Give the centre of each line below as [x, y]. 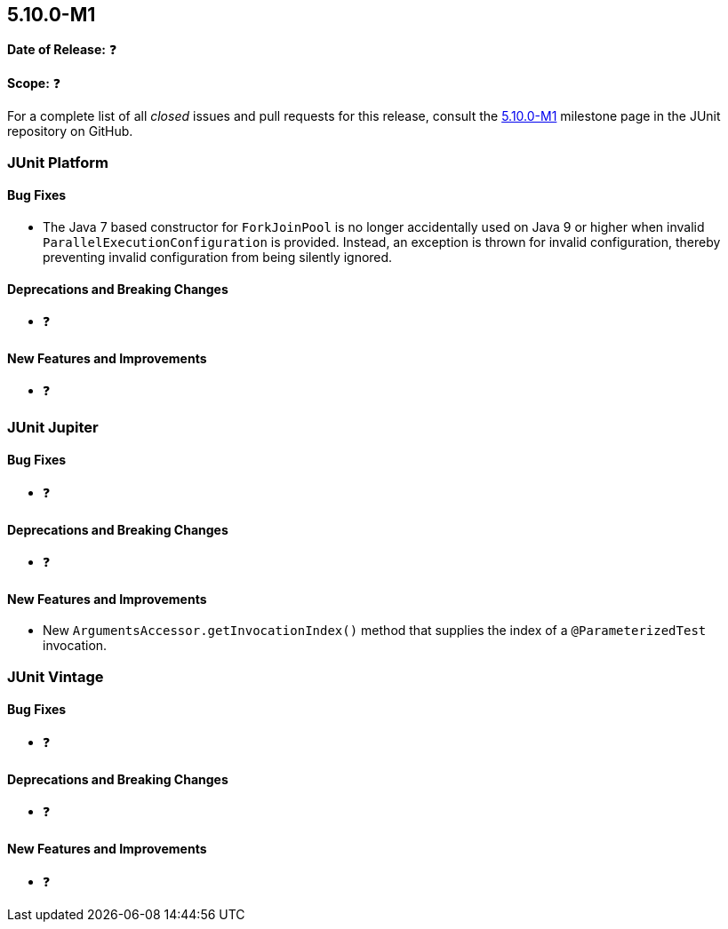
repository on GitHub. [70, 131]
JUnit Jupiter [53, 427]
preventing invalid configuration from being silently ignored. [218, 258]
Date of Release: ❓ [62, 50]
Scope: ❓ [34, 83]
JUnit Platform [58, 162]
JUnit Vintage [56, 676]
